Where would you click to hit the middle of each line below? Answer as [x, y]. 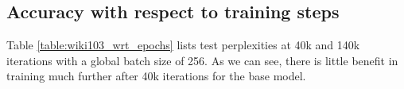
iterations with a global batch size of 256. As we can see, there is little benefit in [202, 60]
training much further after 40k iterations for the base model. [156, 76]
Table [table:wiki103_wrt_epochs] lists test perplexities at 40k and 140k [183, 45]
